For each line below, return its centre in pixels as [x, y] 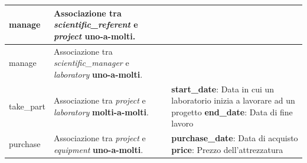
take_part [27, 106]
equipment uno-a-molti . [98, 149]
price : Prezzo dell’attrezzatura [227, 149]
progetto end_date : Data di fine [232, 112]
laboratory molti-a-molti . [101, 112]
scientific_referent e [96, 24]
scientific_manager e [91, 63]
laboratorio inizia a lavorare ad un [233, 100]
